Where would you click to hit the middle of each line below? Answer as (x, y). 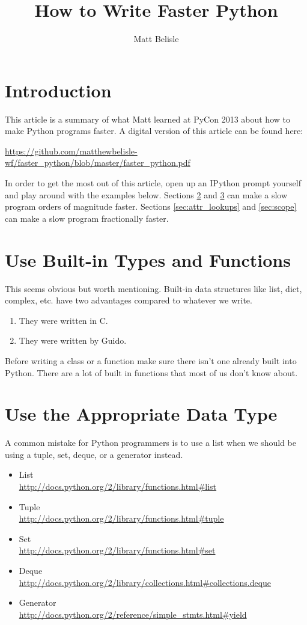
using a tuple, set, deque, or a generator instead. (94, 454)
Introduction (58, 90)
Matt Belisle (156, 39)
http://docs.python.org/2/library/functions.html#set (117, 550)
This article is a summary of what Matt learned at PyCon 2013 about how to (147, 119)
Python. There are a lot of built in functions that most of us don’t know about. (151, 372)
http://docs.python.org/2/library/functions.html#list (118, 486)
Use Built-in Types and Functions (148, 259)
